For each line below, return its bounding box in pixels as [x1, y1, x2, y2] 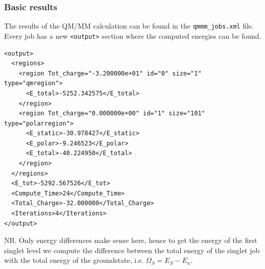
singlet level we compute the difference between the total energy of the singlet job [4, 244, 260, 255]
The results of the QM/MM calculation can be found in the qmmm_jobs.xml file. [4, 20, 254, 31]
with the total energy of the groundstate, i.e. [4, 255, 144, 265]
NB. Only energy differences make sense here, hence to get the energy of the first [4, 235, 257, 246]
